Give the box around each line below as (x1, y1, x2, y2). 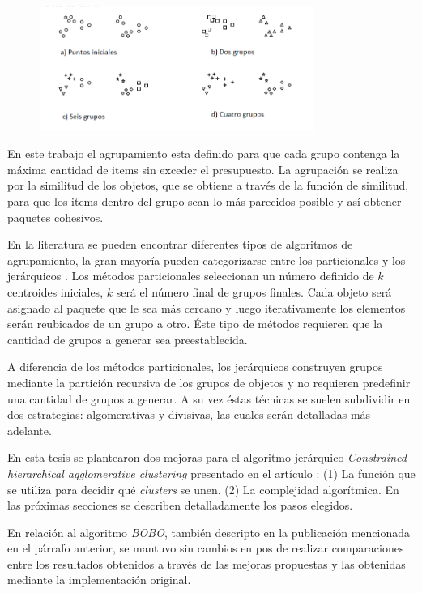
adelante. (7, 421, 52, 438)
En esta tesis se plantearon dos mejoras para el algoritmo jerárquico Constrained (7, 449, 407, 466)
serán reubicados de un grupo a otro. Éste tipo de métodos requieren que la (7, 315, 383, 332)
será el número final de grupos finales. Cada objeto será (116, 283, 392, 300)
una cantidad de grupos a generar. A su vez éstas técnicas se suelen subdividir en (7, 390, 411, 407)
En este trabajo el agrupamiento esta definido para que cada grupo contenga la (7, 145, 400, 162)
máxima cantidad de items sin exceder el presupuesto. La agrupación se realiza (7, 160, 399, 177)
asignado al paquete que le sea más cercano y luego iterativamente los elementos (7, 299, 406, 316)
